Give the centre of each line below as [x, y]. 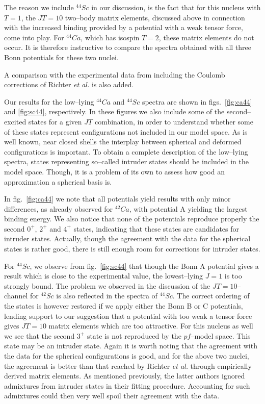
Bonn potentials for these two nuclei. [61, 57]
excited [15, 121]
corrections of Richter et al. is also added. [69, 84]
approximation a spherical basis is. [58, 181]
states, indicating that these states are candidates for [156, 228]
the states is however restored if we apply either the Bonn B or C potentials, [124, 306]
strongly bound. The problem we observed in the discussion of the [107, 285]
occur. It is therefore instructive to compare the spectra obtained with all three [128, 47]
